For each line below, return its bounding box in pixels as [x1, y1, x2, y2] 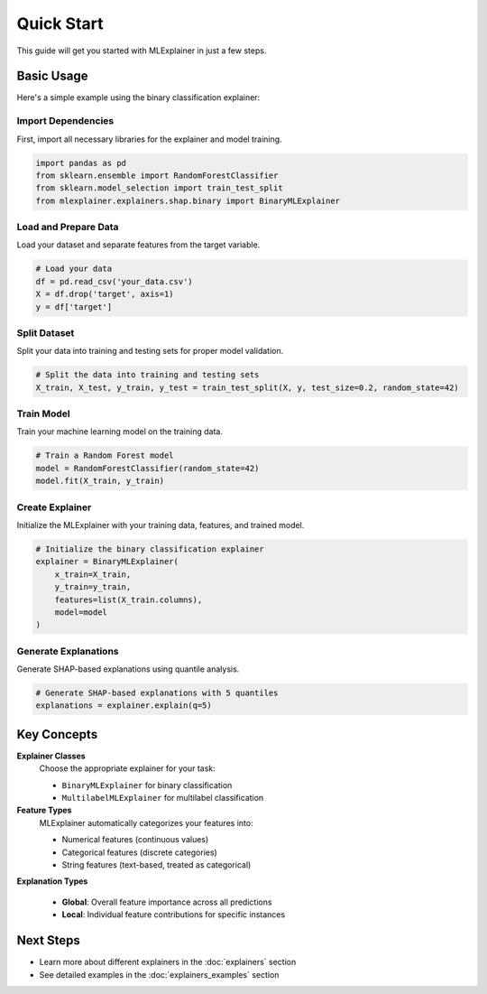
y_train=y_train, [54, 582, 132, 592]
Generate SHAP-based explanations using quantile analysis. [16, 664, 240, 674]
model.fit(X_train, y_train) [35, 476, 165, 487]
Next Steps [16, 933, 80, 948]
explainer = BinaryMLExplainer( [35, 556, 179, 567]
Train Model [16, 407, 71, 420]
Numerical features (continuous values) [61, 834, 209, 845]
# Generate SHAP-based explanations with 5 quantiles [35, 688, 279, 699]
